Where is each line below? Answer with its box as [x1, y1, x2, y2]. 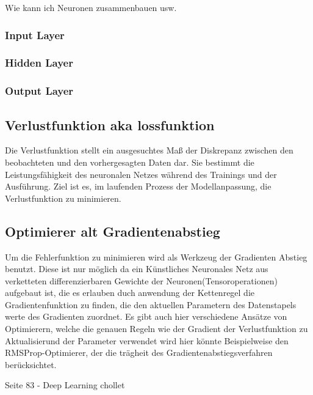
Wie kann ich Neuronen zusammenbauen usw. [5, 1, 177, 13]
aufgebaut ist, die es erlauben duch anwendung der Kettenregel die [5, 286, 255, 299]
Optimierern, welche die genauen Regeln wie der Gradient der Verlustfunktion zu [5, 322, 308, 335]
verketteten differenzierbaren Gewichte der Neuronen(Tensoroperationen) [5, 274, 278, 287]
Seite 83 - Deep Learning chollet [5, 378, 125, 391]
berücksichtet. [5, 358, 57, 371]
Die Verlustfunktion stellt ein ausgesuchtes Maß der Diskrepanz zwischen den [5, 144, 293, 157]
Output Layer [5, 83, 74, 98]
